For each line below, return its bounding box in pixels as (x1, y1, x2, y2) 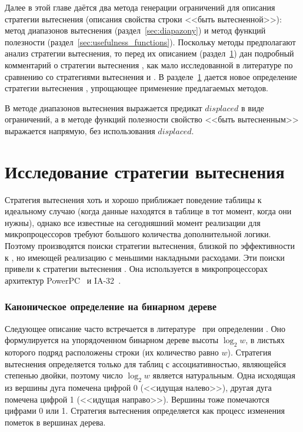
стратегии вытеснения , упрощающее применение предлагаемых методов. (5, 82, 268, 94)
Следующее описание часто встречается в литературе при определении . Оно (5, 322, 286, 334)
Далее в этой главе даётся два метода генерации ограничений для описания (5, 1, 275, 13)
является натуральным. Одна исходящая (152, 369, 295, 381)
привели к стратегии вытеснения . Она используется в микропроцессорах (5, 262, 268, 275)
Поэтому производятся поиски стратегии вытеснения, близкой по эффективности (5, 240, 295, 252)
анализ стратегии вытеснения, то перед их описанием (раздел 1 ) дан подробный (5, 47, 294, 59)
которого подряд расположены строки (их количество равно (5, 346, 219, 358)
